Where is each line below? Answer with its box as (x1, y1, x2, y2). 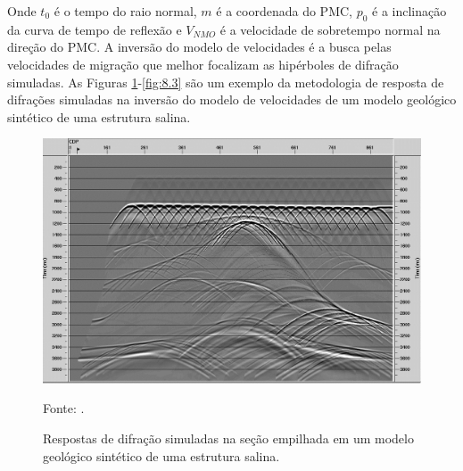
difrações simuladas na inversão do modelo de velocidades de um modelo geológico (7, 90, 457, 109)
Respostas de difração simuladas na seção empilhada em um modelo (43, 429, 414, 448)
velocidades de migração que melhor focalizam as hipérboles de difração (7, 54, 399, 73)
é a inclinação (372, 2, 447, 20)
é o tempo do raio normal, (54, 2, 197, 20)
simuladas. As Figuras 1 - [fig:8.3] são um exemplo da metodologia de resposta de (7, 72, 444, 91)
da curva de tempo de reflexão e (7, 20, 182, 38)
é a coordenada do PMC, (216, 2, 352, 20)
